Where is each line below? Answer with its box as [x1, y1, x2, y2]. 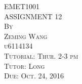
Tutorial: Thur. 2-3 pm [4, 50, 78, 61]
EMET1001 [4, 1, 40, 11]
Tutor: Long [4, 60, 45, 71]
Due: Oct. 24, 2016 [4, 70, 64, 81]
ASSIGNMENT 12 [4, 11, 62, 21]
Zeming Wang [4, 30, 48, 41]
